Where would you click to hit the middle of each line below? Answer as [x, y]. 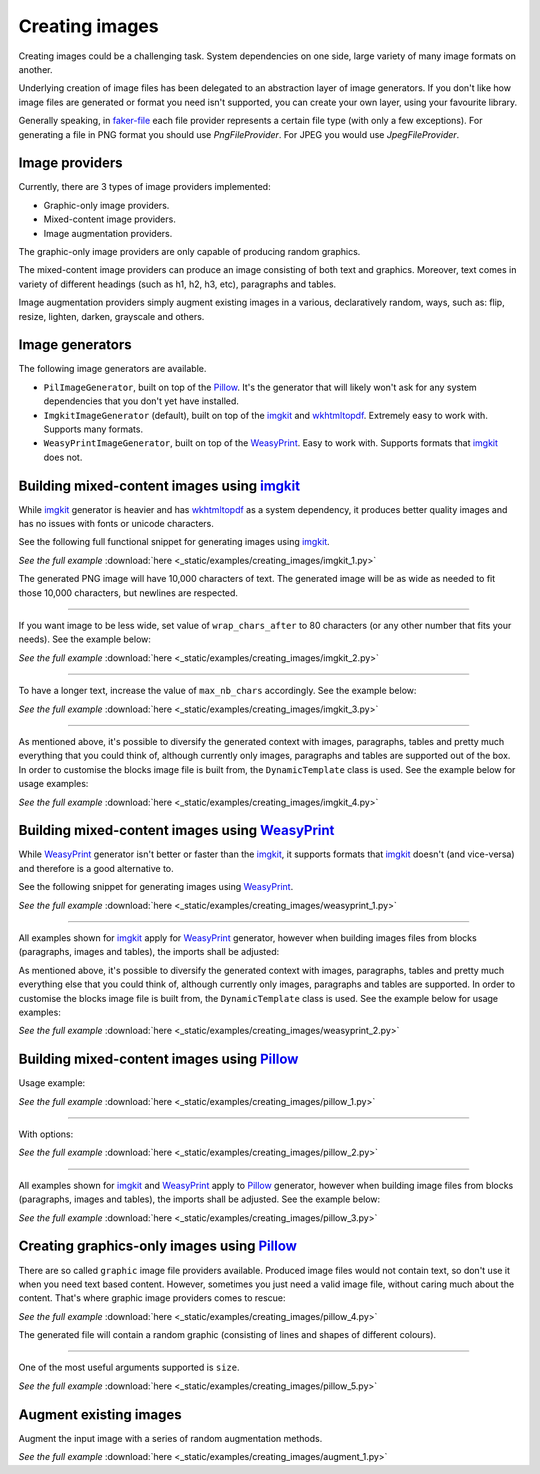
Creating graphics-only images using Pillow [157, 1246]
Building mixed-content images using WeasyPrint [176, 830]
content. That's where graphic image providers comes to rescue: [152, 1298]
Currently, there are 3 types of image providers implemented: [144, 187]
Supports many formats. [93, 429]
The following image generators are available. [112, 369]
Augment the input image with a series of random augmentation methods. [170, 1438]
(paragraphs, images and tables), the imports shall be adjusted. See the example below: [199, 1199]
